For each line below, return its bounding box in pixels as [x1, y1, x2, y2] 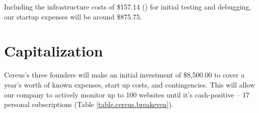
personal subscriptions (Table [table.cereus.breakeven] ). [4, 99, 174, 109]
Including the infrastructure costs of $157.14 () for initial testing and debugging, [4, 1, 251, 11]
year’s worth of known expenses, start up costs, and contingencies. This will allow [4, 79, 255, 89]
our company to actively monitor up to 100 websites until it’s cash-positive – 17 [4, 89, 249, 99]
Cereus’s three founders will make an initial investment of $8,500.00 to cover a [4, 69, 245, 80]
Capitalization [4, 40, 103, 61]
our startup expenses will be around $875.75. [4, 11, 142, 21]
